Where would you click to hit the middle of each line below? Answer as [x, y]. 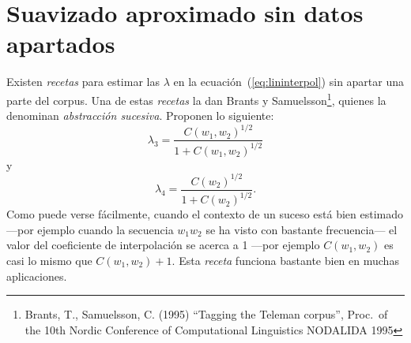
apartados [61, 44]
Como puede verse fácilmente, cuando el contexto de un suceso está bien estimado [205, 214]
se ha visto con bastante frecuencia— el [302, 229]
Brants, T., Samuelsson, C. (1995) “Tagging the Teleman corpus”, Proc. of [206, 314]
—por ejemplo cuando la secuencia [90, 229]
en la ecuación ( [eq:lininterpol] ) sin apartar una [289, 82]
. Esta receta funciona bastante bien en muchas [285, 260]
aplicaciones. [37, 276]
